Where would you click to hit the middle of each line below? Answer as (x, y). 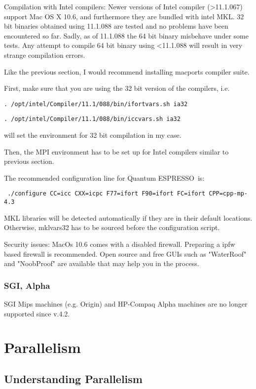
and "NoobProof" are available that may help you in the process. (102, 263)
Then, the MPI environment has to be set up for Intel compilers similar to (116, 151)
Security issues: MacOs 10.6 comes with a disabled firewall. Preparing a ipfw (120, 244)
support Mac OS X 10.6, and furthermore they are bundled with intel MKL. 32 (124, 16)
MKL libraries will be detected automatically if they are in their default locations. (128, 217)
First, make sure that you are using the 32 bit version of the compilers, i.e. (117, 88)
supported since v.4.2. (37, 313)
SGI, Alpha (27, 285)
